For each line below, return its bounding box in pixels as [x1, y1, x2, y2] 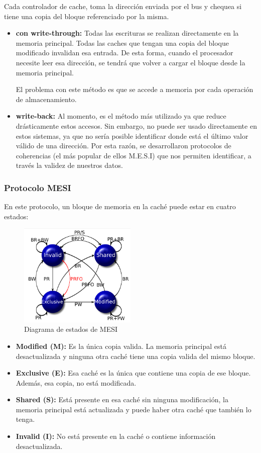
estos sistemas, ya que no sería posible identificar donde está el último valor [16, 130, 248, 141]
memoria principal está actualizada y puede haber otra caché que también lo [16, 404, 251, 414]
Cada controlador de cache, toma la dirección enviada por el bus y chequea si [4, 1, 242, 11]
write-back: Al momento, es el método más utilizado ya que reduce [16, 111, 226, 121]
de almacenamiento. [16, 94, 77, 104]
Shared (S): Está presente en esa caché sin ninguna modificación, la [16, 394, 228, 405]
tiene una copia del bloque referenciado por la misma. [4, 11, 169, 21]
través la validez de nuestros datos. [16, 160, 123, 170]
